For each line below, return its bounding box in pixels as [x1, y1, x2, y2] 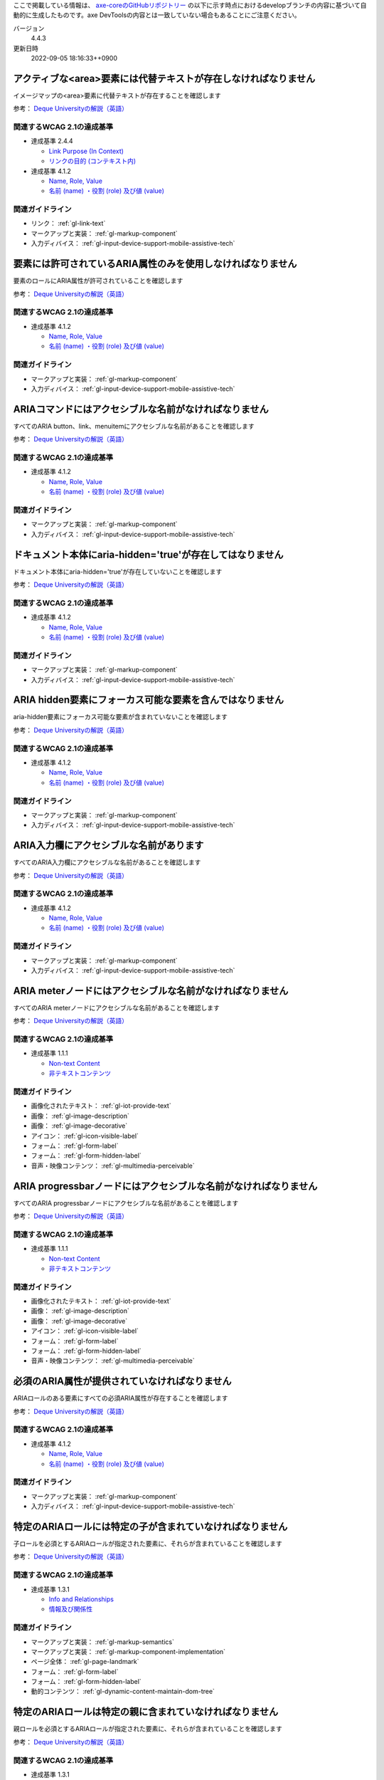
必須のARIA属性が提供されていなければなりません [13, 1375, 232, 1388]
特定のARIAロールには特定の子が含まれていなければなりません [13, 1520, 288, 1532]
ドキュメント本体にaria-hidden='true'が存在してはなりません [13, 548, 284, 560]
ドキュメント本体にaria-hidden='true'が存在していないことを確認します [13, 567, 223, 576]
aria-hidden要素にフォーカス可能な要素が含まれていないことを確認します [13, 713, 228, 721]
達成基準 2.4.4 [31, 137, 74, 145]
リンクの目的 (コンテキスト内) [48, 157, 137, 165]
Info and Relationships [48, 1595, 114, 1603]
